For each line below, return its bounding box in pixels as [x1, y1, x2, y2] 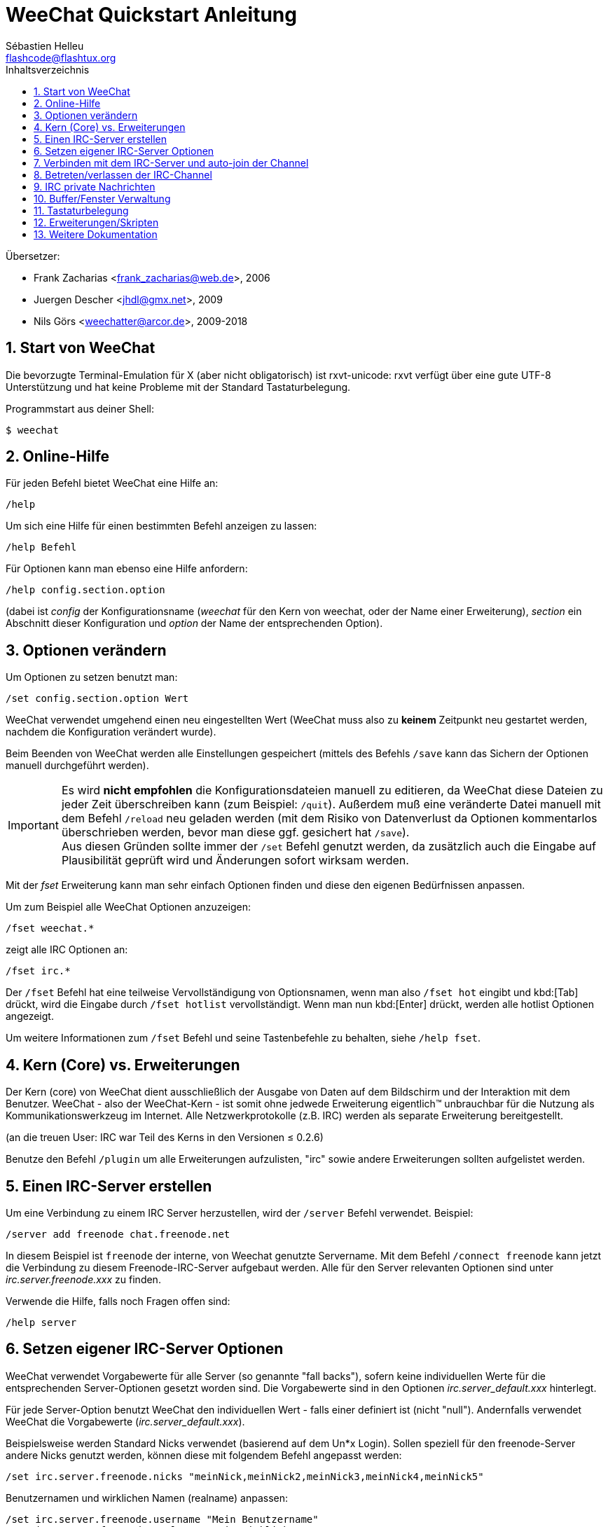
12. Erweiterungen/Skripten [34, 216, 159, 228]
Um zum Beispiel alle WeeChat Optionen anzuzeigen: [6, 901, 251, 913]
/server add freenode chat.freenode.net [6, 1228, 230, 1240]
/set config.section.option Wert [6, 693, 189, 705]
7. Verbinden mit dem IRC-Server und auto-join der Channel [34, 156, 309, 169]
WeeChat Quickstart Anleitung [6, 3, 297, 27]
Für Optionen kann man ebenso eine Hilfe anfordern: [6, 562, 248, 575]
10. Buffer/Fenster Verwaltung [34, 192, 171, 205]
